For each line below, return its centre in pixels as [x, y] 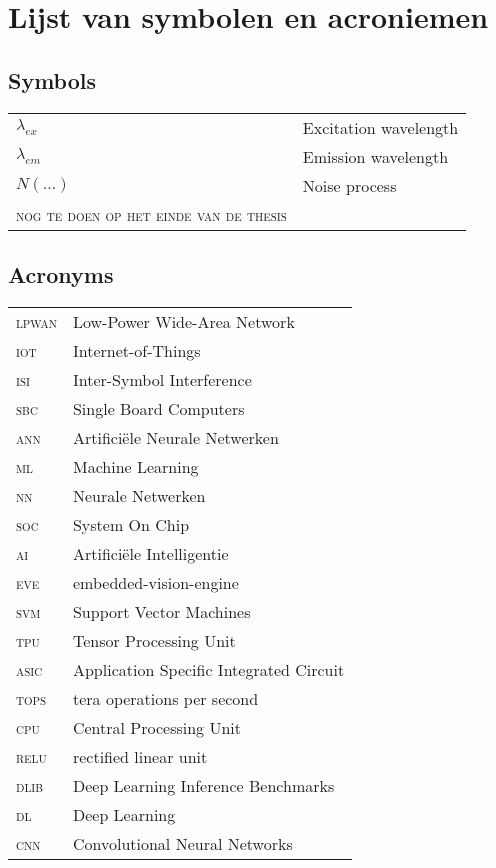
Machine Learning [135, 466]
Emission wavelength [375, 156]
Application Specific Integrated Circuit [208, 669]
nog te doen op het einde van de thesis [151, 214]
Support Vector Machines [161, 611]
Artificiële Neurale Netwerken [175, 437]
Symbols [52, 79]
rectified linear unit [140, 756]
